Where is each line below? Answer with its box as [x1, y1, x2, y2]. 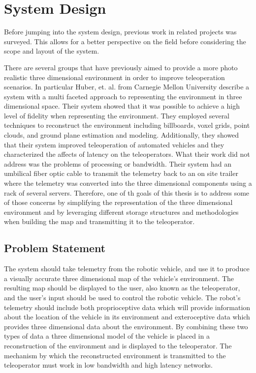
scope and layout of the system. [4, 46, 99, 56]
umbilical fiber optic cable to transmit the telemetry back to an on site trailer [4, 168, 238, 178]
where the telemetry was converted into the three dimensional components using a [4, 178, 252, 188]
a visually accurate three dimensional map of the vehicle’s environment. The [4, 273, 234, 283]
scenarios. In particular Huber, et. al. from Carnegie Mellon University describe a [4, 82, 250, 92]
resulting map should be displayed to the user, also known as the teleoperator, [4, 283, 240, 293]
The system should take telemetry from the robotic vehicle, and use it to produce [4, 263, 250, 274]
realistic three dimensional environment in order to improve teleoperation [4, 72, 225, 82]
